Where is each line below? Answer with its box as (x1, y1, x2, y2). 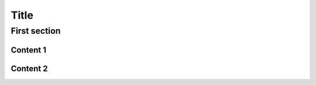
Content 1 (11, 45, 47, 55)
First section (11, 26, 61, 36)
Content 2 (11, 63, 48, 73)
